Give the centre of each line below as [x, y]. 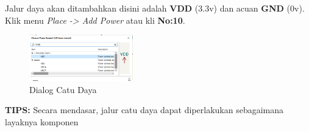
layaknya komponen [42, 121]
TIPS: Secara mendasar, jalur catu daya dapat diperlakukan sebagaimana [144, 110]
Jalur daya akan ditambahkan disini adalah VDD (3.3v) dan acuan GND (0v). [155, 8]
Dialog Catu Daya [63, 89]
